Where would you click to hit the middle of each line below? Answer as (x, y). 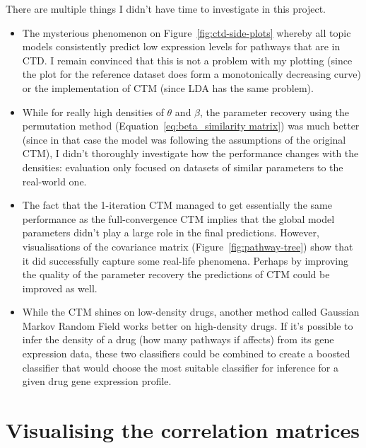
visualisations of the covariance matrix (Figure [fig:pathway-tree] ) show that (188, 246)
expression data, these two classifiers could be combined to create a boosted (186, 354)
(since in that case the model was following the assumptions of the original (184, 139)
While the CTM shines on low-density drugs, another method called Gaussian (191, 312)
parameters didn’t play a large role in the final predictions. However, (171, 232)
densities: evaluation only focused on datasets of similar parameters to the (183, 167)
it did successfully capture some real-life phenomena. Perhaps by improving (185, 260)
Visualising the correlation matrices (183, 430)
